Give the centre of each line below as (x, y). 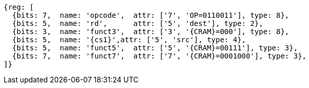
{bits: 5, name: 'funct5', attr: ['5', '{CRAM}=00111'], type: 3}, (155, 48)
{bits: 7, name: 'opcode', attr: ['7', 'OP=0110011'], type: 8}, (151, 15)
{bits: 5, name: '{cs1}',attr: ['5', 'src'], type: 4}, (129, 40)
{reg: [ (19, 7)
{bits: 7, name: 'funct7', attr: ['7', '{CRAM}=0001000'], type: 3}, (159, 56)
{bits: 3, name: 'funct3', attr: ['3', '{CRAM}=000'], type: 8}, (151, 32)
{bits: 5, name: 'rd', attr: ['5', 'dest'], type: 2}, (138, 23)
